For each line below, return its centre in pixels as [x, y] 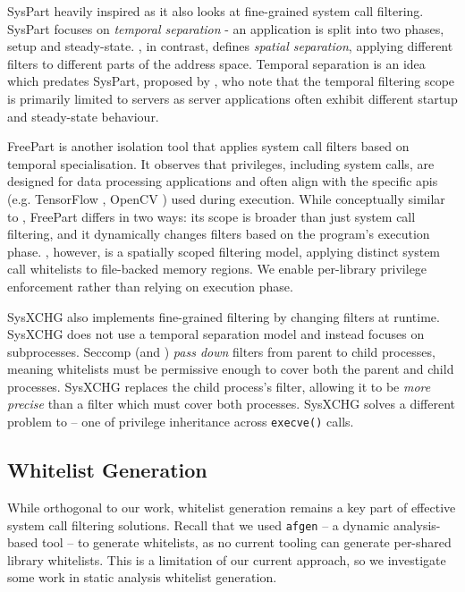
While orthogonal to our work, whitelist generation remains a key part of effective [232, 507]
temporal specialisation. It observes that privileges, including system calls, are [221, 163]
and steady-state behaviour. [83, 116]
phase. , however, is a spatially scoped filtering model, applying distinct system [224, 251]
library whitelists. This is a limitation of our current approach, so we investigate [227, 559]
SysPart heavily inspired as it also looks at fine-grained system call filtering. [216, 11]
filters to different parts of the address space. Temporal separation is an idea [216, 63]
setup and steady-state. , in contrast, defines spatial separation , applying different [230, 46]
